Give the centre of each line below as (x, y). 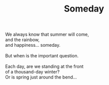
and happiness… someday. (33, 45)
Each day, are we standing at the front (44, 66)
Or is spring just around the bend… (41, 77)
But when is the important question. (42, 56)
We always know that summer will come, (47, 34)
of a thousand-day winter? (32, 72)
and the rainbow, (22, 40)
